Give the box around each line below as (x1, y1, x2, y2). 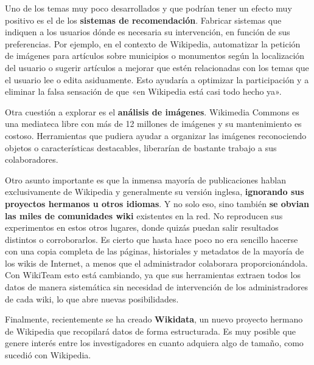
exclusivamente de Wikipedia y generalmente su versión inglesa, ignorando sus (5, 185, 304, 198)
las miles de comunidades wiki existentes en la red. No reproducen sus (5, 209, 283, 222)
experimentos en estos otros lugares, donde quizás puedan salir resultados (5, 221, 279, 234)
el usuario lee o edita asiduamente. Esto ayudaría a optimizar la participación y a (5, 73, 309, 86)
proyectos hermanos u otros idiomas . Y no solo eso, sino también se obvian (5, 197, 310, 210)
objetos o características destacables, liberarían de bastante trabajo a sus (5, 141, 277, 154)
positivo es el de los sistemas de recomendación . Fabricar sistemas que (5, 13, 282, 26)
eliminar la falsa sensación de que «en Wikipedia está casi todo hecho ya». (5, 85, 282, 98)
